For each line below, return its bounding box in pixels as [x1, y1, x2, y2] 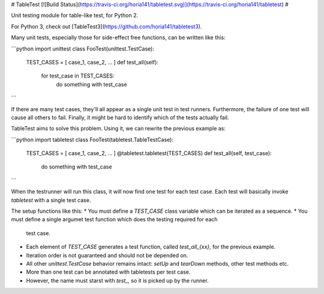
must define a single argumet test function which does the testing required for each [11, 216, 218, 223]
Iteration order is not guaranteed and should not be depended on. [26, 251, 188, 259]
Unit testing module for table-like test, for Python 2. [11, 12, 139, 19]
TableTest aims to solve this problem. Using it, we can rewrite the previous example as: [11, 125, 226, 132]
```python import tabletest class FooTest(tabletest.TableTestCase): [11, 136, 174, 143]
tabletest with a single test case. [11, 196, 91, 204]
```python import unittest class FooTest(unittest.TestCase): [11, 45, 154, 52]
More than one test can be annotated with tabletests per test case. [26, 268, 191, 276]
